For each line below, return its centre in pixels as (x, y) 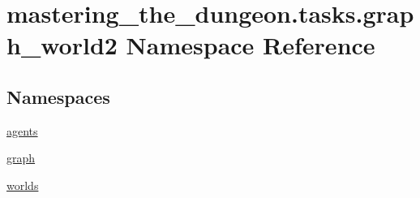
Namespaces (58, 96)
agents (22, 130)
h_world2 (62, 45)
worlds (23, 185)
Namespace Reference (251, 45)
